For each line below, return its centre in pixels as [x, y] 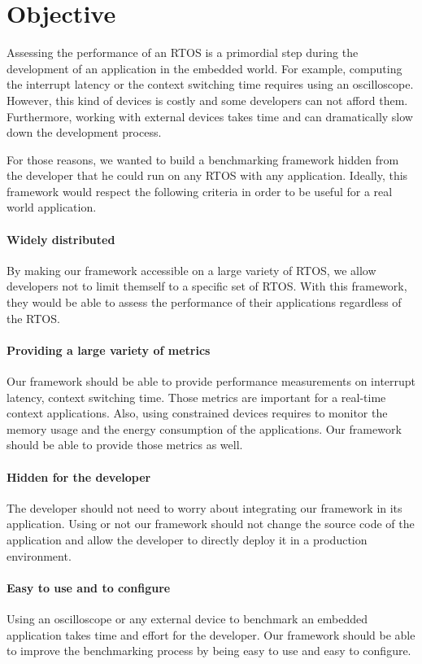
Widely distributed [61, 239]
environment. [39, 555]
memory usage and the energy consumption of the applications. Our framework [204, 428]
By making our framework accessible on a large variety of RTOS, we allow [191, 270]
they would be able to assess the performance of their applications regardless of [204, 302]
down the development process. [84, 132]
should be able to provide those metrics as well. [125, 445]
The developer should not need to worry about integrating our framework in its [204, 507]
